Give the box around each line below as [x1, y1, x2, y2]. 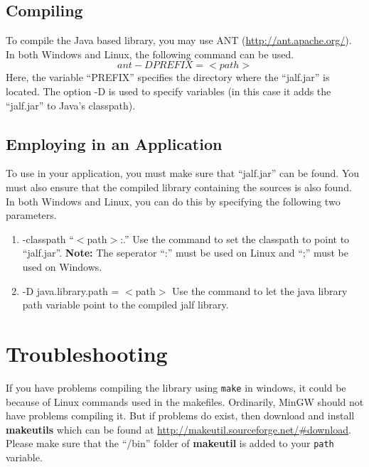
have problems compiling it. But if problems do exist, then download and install [6, 408, 355, 423]
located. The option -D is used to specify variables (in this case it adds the [6, 83, 331, 98]
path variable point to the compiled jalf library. [22, 297, 229, 312]
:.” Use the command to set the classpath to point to [120, 231, 350, 246]
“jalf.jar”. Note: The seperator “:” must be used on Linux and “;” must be [22, 245, 349, 260]
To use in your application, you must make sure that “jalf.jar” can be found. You [6, 166, 359, 181]
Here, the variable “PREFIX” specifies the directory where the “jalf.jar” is [6, 70, 330, 85]
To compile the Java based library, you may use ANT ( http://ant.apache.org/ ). [6, 33, 352, 48]
